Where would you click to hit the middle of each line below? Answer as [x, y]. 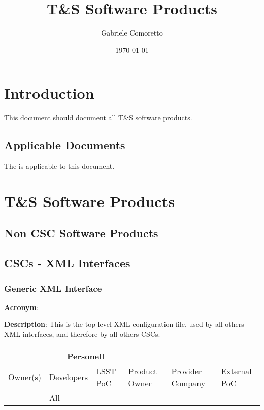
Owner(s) [25, 377]
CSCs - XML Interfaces [67, 263]
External [236, 371]
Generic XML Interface [53, 288]
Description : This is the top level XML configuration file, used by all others [124, 324]
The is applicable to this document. [59, 166]
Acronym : [21, 307]
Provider [187, 371]
